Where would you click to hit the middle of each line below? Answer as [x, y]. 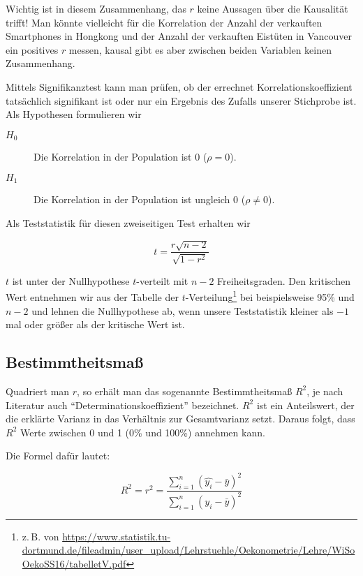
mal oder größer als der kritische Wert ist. [95, 324]
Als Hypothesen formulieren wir [74, 114]
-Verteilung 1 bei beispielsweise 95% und [270, 296]
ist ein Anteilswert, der [305, 405]
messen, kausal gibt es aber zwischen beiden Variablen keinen [200, 49]
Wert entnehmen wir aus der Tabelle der [92, 296]
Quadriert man [38, 391]
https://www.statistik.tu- [117, 536]
